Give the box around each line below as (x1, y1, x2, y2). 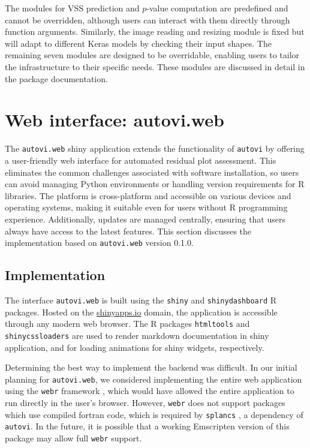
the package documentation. (5, 72, 108, 85)
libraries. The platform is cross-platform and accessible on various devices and (5, 189, 291, 202)
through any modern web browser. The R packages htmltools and (5, 317, 250, 330)
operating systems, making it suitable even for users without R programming (5, 201, 288, 214)
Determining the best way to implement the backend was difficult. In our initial (5, 361, 297, 374)
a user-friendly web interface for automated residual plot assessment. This (5, 154, 276, 166)
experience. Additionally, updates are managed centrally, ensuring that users (5, 212, 285, 225)
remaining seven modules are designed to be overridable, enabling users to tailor (5, 49, 300, 61)
